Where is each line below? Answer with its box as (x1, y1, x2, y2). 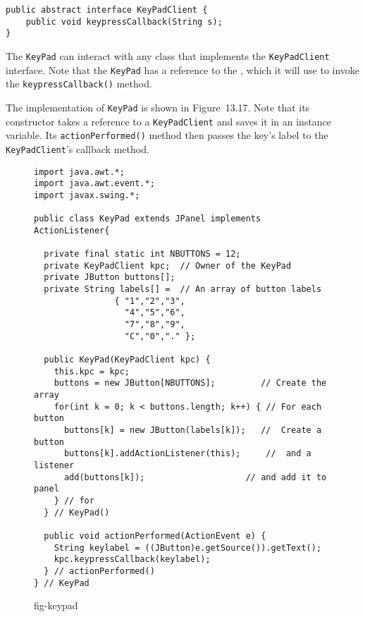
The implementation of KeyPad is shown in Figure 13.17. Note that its (6, 99, 310, 114)
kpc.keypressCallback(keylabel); (54, 554, 211, 565)
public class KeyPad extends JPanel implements (34, 214, 261, 224)
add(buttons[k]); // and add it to (63, 472, 327, 482)
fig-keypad (34, 598, 78, 613)
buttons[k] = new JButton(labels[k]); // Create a (63, 425, 322, 435)
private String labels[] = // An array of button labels (44, 284, 322, 295)
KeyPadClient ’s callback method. (6, 141, 149, 156)
